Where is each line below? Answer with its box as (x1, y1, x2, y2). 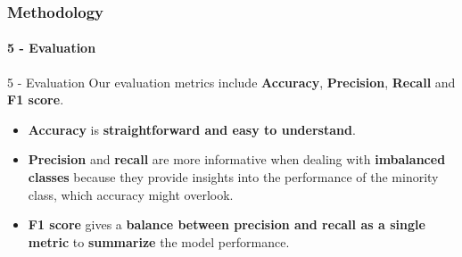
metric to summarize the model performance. (28, 232, 290, 251)
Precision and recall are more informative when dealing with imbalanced (28, 150, 446, 169)
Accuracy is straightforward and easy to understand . (28, 120, 356, 138)
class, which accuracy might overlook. (28, 185, 234, 203)
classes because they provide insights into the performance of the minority (28, 168, 439, 187)
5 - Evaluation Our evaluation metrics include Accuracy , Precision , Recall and (7, 72, 456, 91)
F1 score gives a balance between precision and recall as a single (28, 215, 425, 234)
